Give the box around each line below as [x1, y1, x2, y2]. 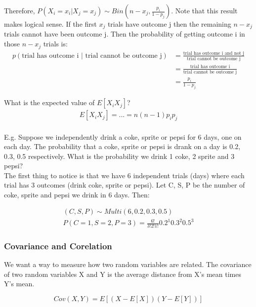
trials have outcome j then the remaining [107, 19, 231, 29]
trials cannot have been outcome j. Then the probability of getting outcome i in [4, 29, 245, 39]
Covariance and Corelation [4, 239, 112, 252]
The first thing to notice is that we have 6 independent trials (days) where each [4, 170, 245, 180]
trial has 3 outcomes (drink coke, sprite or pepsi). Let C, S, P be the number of [4, 180, 245, 190]
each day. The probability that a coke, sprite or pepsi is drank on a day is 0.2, [4, 141, 241, 152]
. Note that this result [171, 5, 238, 15]
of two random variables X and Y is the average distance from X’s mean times [4, 269, 241, 279]
